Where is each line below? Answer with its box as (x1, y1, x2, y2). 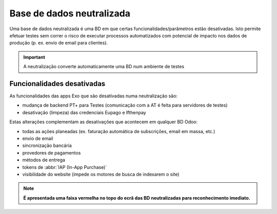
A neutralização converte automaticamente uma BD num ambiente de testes (23, 63, 185, 70)
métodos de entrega (22, 157, 65, 163)
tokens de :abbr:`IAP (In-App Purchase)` (22, 164, 107, 170)
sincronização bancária (22, 142, 72, 148)
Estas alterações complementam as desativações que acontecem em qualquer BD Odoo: (9, 119, 198, 125)
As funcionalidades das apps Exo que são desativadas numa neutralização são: (9, 93, 178, 99)
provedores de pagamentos (22, 149, 81, 156)
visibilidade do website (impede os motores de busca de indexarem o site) (22, 171, 180, 177)
